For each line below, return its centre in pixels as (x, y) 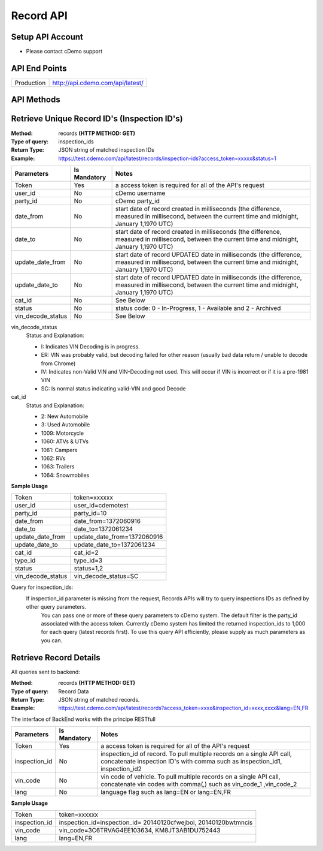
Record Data (74, 691)
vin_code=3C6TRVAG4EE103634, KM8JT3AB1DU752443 (140, 831)
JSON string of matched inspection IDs (106, 150)
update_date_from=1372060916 (118, 537)
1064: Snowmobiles (65, 475)
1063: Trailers (58, 467)
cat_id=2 (86, 553)
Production (30, 83)
